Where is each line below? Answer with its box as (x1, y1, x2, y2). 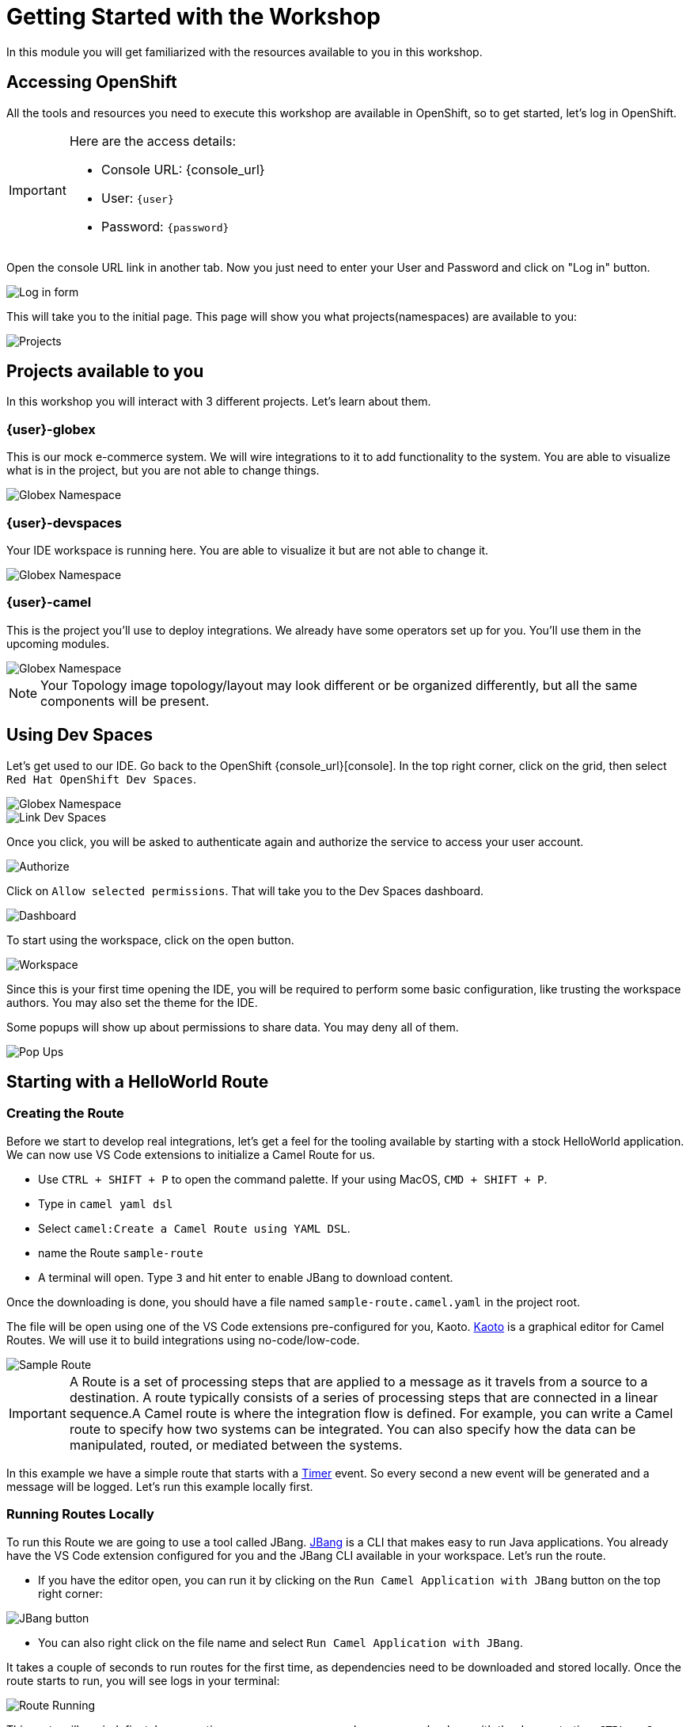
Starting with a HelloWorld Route (6, 1071, 269, 1092)
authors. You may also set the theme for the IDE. (6, 995, 258, 1009)
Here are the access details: (69, 132, 237, 149)
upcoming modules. (6, 636, 110, 650)
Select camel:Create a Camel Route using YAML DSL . (38, 1221, 351, 1235)
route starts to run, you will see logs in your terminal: (6, 1673, 280, 1687)
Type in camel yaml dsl (38, 1196, 173, 1210)
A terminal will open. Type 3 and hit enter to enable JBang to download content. (38, 1270, 453, 1284)
